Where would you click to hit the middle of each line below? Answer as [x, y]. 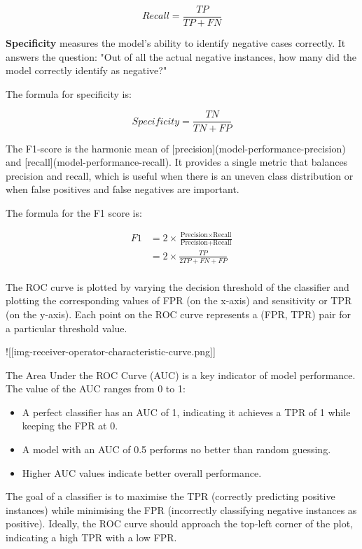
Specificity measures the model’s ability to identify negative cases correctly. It [176, 43]
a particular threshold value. [67, 328]
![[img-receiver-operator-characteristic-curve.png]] [111, 351]
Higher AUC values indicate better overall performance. [142, 472]
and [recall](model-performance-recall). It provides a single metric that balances [177, 162]
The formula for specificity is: [69, 93]
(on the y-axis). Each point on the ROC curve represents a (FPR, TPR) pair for [178, 314]
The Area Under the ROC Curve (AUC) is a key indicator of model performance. [181, 375]
